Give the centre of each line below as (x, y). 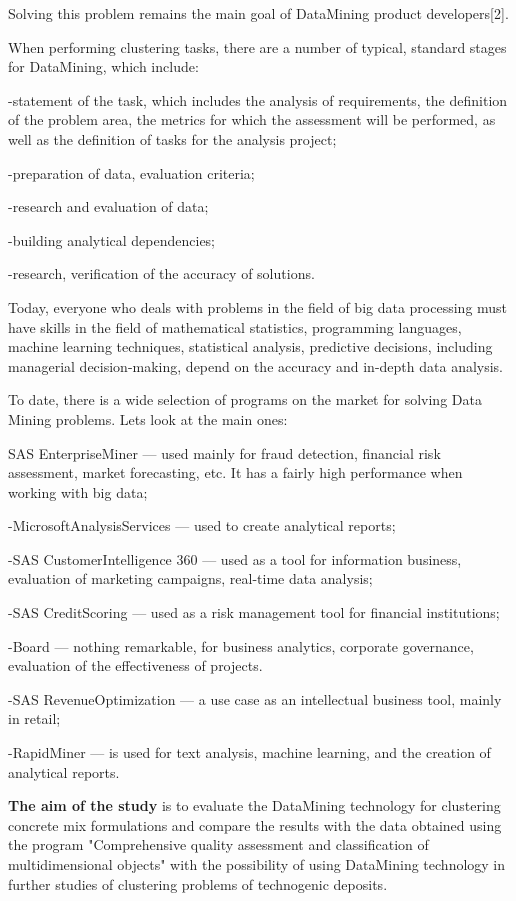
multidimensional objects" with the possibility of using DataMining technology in (257, 864)
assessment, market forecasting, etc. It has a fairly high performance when (235, 472)
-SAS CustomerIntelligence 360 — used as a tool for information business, (235, 558)
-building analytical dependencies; (112, 239)
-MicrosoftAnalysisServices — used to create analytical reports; (202, 525)
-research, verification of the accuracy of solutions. (161, 273)
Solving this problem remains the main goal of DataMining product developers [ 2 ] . (258, 13)
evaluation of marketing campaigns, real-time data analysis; (190, 578)
